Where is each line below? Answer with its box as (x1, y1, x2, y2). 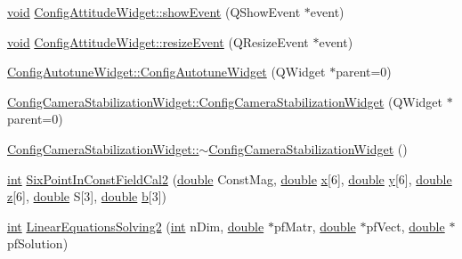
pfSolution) (7, 234, 69, 253)
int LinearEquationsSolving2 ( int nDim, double (7, 216, 264, 235)
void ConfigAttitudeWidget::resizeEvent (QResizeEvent (7, 32, 309, 51)
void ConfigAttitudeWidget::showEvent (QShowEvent (7, 3, 301, 20)
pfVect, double (366, 216, 445, 235)
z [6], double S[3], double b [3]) (7, 187, 166, 206)
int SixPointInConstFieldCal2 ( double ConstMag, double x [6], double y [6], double (7, 169, 452, 188)
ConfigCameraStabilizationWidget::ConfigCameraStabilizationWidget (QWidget (7, 92, 443, 110)
